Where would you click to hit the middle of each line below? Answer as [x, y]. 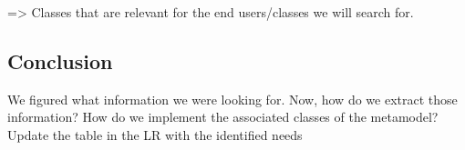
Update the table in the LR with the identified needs [155, 134]
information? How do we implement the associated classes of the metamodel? [223, 117]
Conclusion [60, 60]
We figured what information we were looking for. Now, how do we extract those [232, 99]
